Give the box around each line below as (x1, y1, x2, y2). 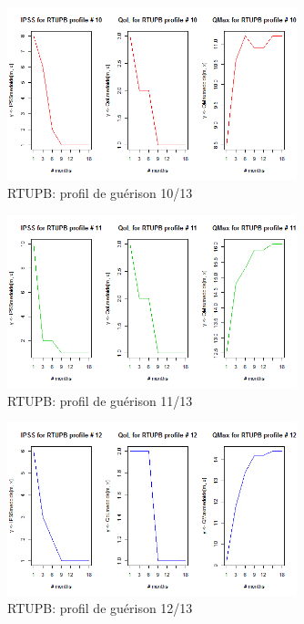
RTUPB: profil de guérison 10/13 (7, 183, 193, 203)
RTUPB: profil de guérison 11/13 (7, 390, 193, 410)
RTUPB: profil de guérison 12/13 (7, 598, 193, 618)
